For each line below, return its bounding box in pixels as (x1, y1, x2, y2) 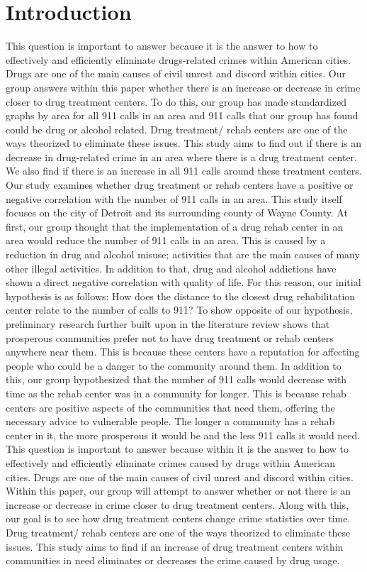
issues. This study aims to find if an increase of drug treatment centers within (6, 539, 344, 554)
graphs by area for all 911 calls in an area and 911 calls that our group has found (6, 108, 358, 123)
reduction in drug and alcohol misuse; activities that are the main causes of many (6, 247, 360, 262)
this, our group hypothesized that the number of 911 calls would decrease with (6, 372, 347, 387)
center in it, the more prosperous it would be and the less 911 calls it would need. (6, 427, 361, 442)
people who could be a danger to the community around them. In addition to (6, 358, 341, 373)
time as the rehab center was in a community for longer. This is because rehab (6, 385, 346, 400)
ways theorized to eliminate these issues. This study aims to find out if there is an (6, 136, 361, 150)
